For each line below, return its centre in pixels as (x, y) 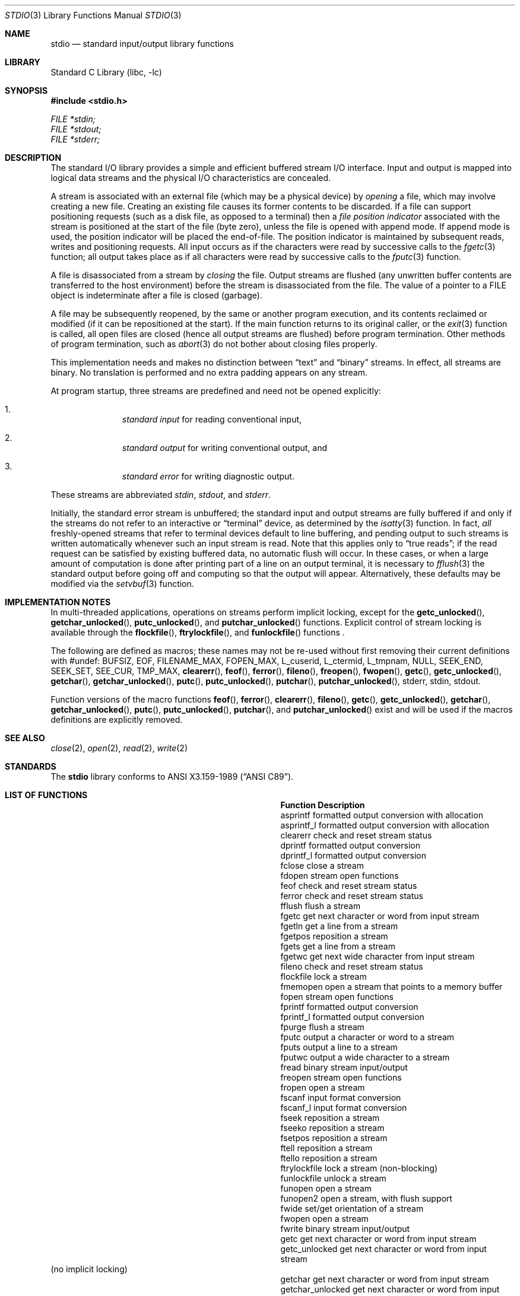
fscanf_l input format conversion (344, 1108)
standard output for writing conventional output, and (224, 448)
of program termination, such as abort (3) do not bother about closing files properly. (214, 344)
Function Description (323, 805)
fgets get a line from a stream (338, 946)
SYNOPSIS (26, 90)
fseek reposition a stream (330, 1118)
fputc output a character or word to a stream (367, 1037)
